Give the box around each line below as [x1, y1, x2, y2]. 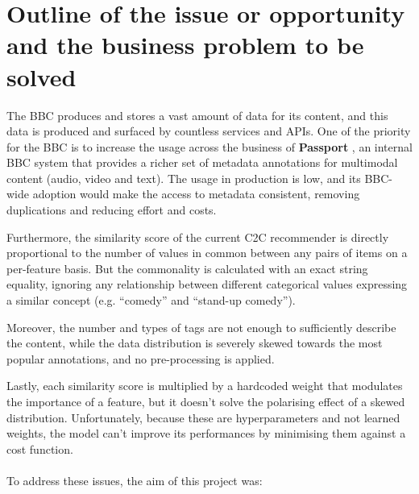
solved [6, 60, 77, 93]
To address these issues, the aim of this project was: [6, 471, 263, 488]
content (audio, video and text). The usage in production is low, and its [6, 169, 361, 186]
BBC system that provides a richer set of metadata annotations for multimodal [6, 154, 398, 171]
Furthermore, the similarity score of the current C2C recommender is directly [6, 228, 389, 245]
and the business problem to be [6, 28, 364, 61]
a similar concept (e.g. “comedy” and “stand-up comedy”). [6, 292, 296, 309]
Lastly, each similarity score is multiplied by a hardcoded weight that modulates [6, 377, 403, 394]
